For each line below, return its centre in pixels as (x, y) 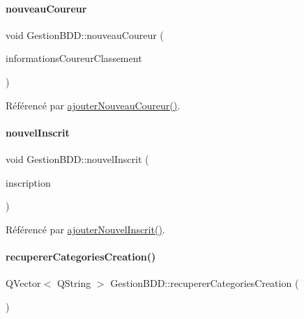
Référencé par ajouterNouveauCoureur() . (93, 105)
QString (74, 283)
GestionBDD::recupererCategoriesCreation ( (205, 283)
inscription (28, 182)
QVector (23, 283)
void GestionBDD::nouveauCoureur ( (85, 34)
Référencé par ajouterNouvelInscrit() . (85, 229)
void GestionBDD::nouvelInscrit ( (77, 158)
